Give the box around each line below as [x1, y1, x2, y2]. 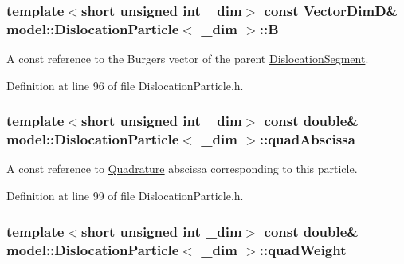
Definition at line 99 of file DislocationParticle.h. [6, 187, 244, 204]
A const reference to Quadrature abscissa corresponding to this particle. [6, 160, 358, 177]
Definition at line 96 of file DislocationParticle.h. [6, 77, 244, 93]
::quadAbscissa [259, 129, 355, 149]
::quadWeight [259, 239, 347, 259]
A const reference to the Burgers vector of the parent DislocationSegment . [6, 50, 369, 67]
